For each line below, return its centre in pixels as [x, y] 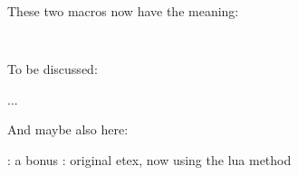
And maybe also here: [68, 129]
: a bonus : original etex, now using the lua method [149, 160]
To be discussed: [53, 69]
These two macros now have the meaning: [123, 11]
